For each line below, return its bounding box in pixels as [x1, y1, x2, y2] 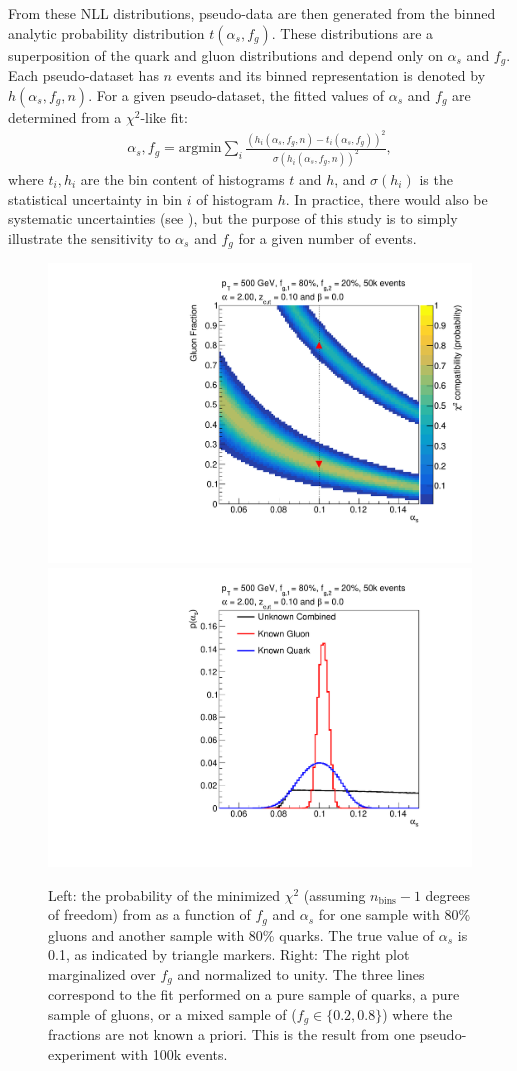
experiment [48, 1044, 117, 1065]
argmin [178, 141, 222, 156]
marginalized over [48, 963, 156, 984]
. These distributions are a [271, 22, 434, 43]
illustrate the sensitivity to [8, 227, 171, 248]
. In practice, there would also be [285, 188, 488, 209]
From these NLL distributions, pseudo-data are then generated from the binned [8, 3, 496, 23]
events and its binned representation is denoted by [176, 65, 486, 86]
